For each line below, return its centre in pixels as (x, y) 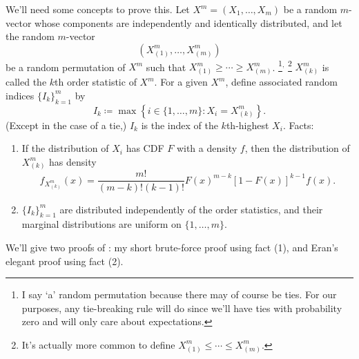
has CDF (145, 148)
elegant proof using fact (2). (65, 261)
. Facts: (298, 125)
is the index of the (179, 125)
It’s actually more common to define (98, 344)
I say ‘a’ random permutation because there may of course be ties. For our (179, 294)
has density (73, 161)
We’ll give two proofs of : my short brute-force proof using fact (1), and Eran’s (172, 247)
